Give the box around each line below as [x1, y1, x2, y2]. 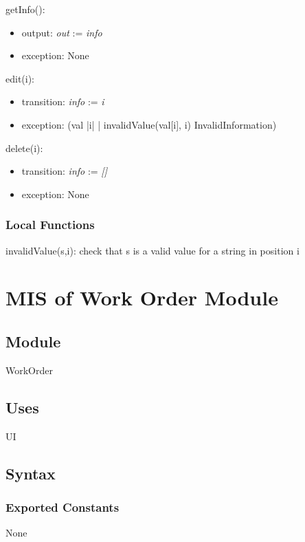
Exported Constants [5, 498, 120, 515]
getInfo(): [5, 2, 45, 16]
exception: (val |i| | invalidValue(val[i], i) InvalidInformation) [21, 117, 277, 131]
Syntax [5, 462, 56, 484]
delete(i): [5, 140, 43, 155]
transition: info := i [21, 94, 104, 109]
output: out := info [21, 25, 102, 39]
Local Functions [5, 216, 95, 233]
